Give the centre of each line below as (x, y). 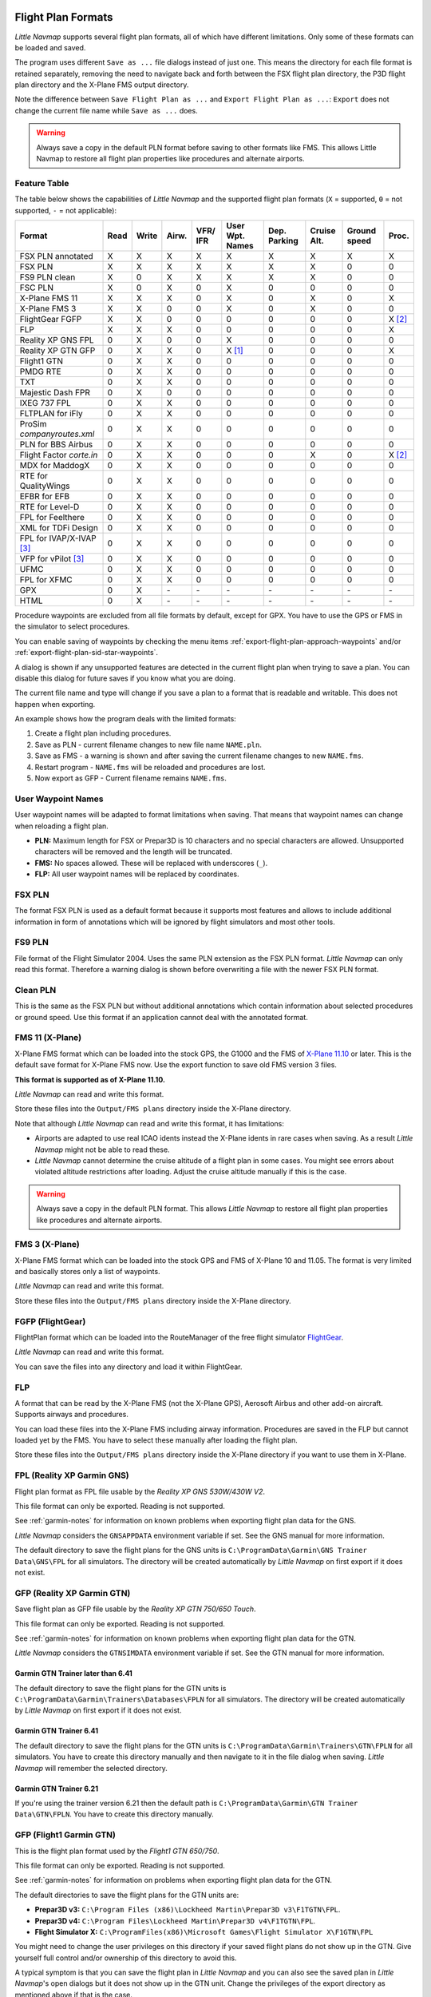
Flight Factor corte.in (59, 455)
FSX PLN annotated (56, 256)
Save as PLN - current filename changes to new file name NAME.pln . (148, 744)
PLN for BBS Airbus (56, 444)
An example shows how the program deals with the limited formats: (126, 719)
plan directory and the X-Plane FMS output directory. (102, 85)
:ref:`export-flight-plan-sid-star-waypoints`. (87, 653)
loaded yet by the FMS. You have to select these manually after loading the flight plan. (156, 1440)
